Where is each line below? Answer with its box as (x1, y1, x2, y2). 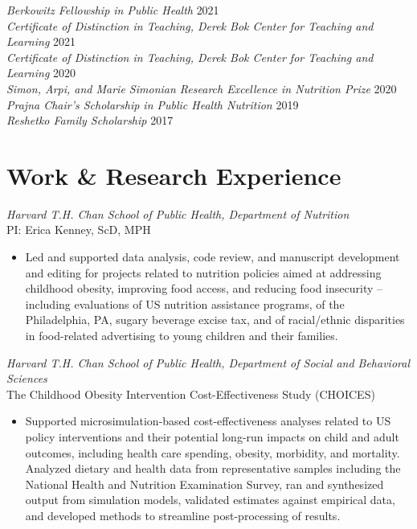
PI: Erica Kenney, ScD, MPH (6, 221, 151, 238)
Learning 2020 (6, 64, 76, 81)
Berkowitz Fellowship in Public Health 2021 (6, 2, 219, 18)
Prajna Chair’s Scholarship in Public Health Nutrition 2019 (6, 96, 299, 113)
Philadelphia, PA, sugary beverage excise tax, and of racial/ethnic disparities (25, 311, 405, 328)
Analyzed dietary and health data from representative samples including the (25, 460, 401, 477)
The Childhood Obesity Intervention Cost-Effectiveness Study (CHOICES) (6, 385, 375, 402)
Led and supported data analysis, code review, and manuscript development (25, 248, 400, 265)
